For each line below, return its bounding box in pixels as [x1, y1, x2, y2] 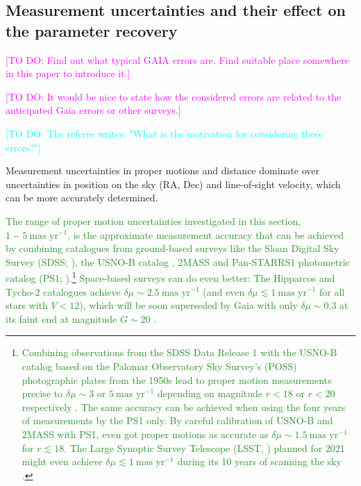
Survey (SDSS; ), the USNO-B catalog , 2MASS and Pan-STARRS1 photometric [6, 254, 350, 269]
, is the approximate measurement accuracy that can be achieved [67, 227, 344, 242]
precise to [22, 386, 63, 401]
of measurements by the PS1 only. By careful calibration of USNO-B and [22, 413, 333, 428]
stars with [6, 298, 48, 312]
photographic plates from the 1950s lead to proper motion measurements [22, 372, 332, 387]
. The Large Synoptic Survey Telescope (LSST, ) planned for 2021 [64, 440, 345, 455]
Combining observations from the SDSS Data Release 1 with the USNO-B [22, 345, 337, 360]
